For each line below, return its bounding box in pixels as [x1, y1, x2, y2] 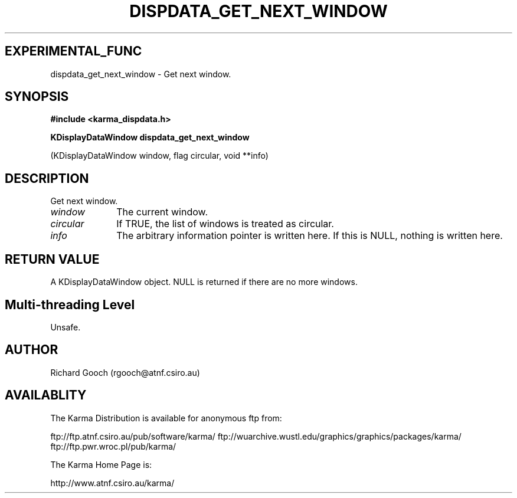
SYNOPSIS [5, 89, 69, 104]
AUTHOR [5, 342, 58, 358]
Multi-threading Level [5, 297, 135, 312]
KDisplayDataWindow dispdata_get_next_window [50, 132, 250, 143]
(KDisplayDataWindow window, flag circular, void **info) [50, 150, 269, 161]
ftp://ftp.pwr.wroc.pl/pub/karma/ [50, 441, 176, 451]
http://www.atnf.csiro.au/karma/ [50, 477, 175, 488]
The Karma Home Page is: [50, 459, 152, 470]
